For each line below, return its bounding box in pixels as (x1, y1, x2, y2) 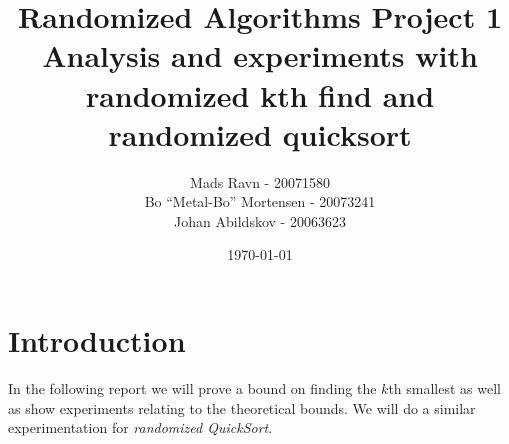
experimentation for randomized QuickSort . (8, 417, 273, 438)
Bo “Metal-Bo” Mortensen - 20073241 (144, 191, 376, 212)
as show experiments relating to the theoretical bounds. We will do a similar (8, 397, 476, 418)
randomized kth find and (85, 74, 435, 115)
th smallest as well (388, 378, 501, 398)
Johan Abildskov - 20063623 (174, 210, 346, 231)
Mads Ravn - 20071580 (190, 171, 330, 192)
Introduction (8, 320, 186, 361)
